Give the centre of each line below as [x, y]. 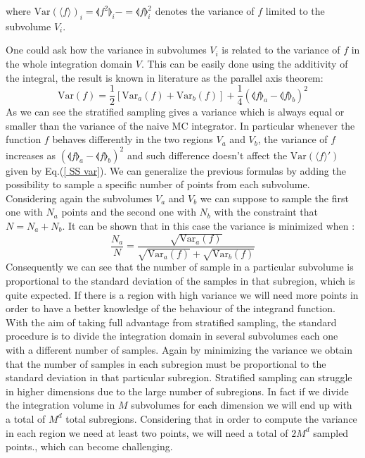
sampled [331, 432]
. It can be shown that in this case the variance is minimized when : [209, 225]
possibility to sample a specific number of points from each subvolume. [158, 184]
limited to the [295, 11]
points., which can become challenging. [89, 446]
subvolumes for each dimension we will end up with [242, 405]
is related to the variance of [281, 50]
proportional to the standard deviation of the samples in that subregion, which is [180, 281]
